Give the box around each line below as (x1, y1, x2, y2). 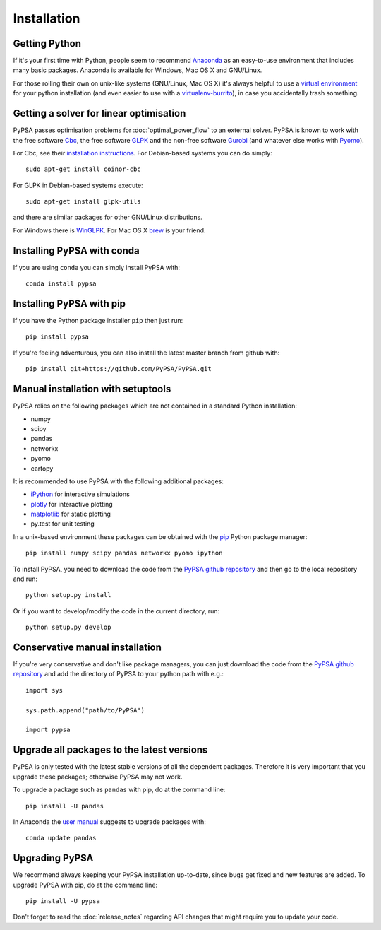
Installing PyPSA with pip (13, 298, 126, 310)
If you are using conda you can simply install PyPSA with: (13, 263, 180, 271)
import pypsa (25, 726, 71, 734)
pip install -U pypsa (25, 897, 100, 905)
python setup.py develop (25, 623, 111, 632)
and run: (13, 575, 38, 583)
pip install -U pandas (25, 802, 104, 810)
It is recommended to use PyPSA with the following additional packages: (13, 477, 224, 485)
